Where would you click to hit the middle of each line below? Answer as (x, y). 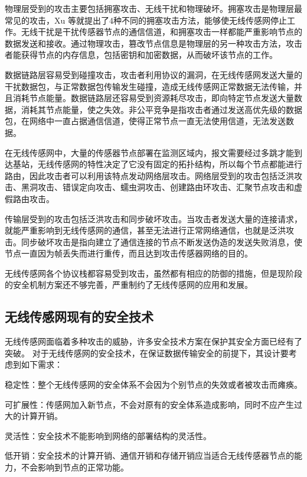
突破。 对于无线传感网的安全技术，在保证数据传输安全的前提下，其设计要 (147, 353)
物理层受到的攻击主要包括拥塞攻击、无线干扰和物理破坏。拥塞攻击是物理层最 (153, 8)
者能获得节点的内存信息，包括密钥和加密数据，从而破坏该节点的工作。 (141, 55)
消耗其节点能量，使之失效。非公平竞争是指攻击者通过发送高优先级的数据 (161, 109)
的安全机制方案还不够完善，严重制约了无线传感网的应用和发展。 (129, 285)
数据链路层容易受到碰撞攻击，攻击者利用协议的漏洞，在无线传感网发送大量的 (153, 74)
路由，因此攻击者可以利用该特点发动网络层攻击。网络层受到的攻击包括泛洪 (149, 175)
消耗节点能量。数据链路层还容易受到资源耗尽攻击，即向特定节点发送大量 (153, 98)
